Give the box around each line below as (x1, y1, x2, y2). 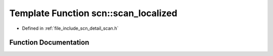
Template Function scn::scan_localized (9, 8, 177, 19)
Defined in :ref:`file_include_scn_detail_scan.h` (22, 25, 119, 31)
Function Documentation (9, 38, 89, 47)
